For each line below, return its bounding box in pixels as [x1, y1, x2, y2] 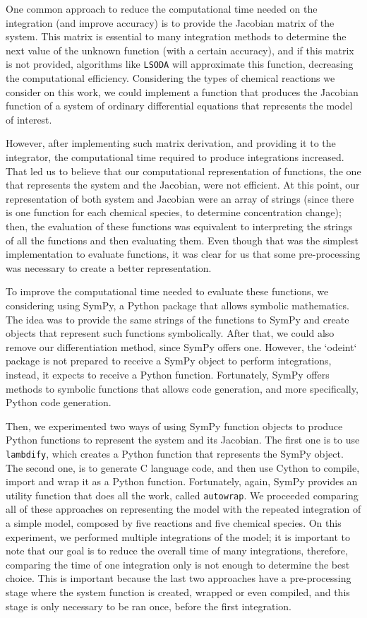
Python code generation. [6, 395, 112, 410]
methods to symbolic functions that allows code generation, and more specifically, [6, 381, 359, 396]
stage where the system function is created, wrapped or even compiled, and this [6, 584, 350, 599]
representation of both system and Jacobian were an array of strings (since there [6, 191, 354, 206]
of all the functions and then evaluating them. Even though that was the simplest [6, 232, 359, 247]
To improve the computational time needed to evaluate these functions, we [6, 284, 329, 299]
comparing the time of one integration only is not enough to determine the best [6, 557, 350, 571]
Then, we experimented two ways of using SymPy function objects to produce [6, 418, 343, 433]
